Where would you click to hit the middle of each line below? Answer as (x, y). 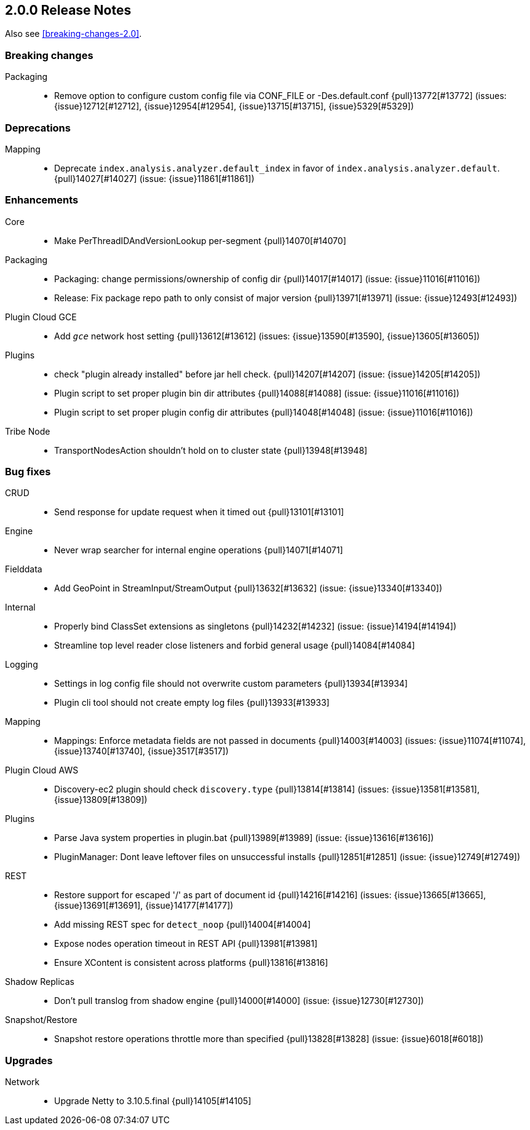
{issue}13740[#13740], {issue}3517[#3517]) (141, 751)
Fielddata (24, 569)
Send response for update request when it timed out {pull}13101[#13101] (199, 512)
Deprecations (38, 128)
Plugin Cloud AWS (42, 770)
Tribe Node (28, 431)
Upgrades (29, 1060)
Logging (22, 665)
